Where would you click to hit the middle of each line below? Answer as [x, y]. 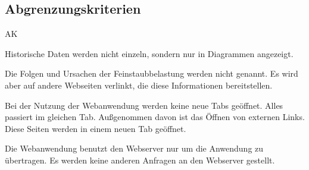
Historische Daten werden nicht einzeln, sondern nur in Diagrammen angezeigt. [149, 53]
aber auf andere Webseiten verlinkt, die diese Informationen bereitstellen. [139, 85]
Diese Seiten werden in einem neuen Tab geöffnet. [96, 128]
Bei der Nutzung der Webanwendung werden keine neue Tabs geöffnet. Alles [144, 105]
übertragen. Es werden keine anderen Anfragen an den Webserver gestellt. [140, 160]
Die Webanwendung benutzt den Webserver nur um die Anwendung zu [134, 148]
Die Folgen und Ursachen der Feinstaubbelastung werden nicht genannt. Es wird [152, 73]
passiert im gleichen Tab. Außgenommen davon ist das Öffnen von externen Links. [155, 117]
